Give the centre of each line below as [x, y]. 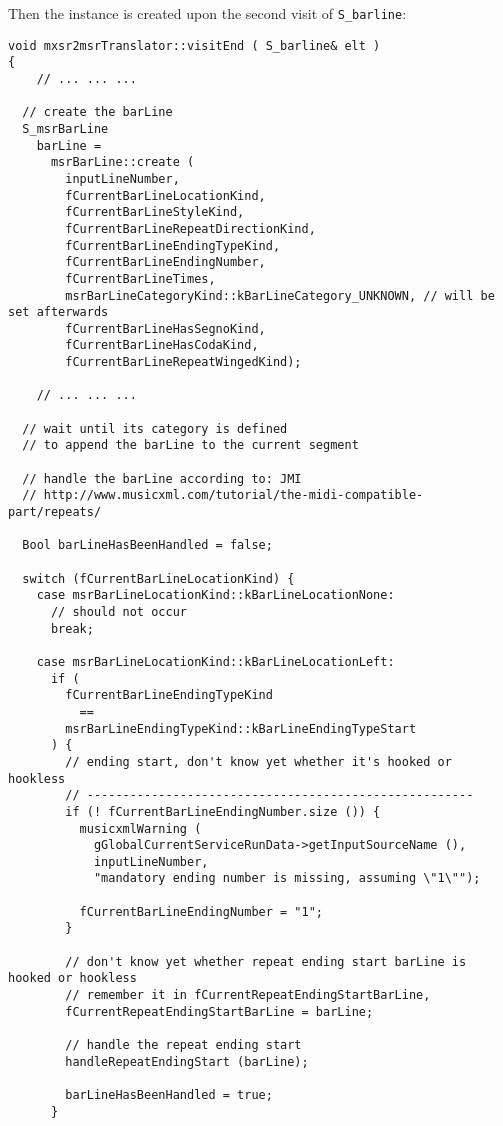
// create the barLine [97, 112]
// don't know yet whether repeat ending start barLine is [266, 961]
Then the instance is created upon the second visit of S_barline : [207, 13]
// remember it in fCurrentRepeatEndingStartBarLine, [248, 995]
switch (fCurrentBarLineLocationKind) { [158, 578]
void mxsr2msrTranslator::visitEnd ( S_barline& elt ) [194, 45]
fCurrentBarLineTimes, [140, 278]
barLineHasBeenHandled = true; [169, 1095]
